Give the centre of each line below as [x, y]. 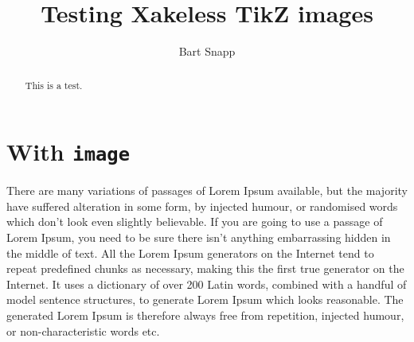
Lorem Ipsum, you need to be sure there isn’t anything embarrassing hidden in [199, 237]
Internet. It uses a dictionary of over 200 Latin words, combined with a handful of [207, 284]
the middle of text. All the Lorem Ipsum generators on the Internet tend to [190, 253]
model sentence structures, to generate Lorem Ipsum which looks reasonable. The [205, 299]
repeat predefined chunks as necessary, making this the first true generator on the [205, 268]
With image [68, 152]
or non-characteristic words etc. [83, 330]
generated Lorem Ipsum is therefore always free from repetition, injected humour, [205, 315]
